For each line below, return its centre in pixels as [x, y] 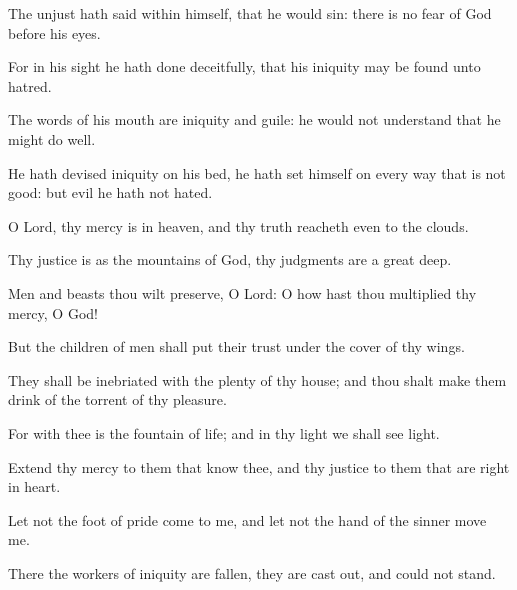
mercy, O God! [53, 312]
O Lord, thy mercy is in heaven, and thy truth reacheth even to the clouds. [238, 225]
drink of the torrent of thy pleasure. [117, 399]
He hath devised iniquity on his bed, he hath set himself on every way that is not [257, 172]
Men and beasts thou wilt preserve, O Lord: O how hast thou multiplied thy [242, 292]
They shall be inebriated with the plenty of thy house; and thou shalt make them [257, 379]
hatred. [30, 85]
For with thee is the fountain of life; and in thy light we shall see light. [224, 432]
